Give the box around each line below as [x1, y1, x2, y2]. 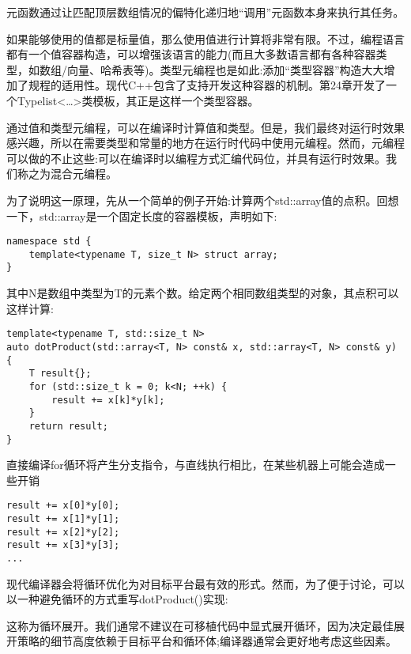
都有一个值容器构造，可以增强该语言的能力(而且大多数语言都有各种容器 [6, 46, 376, 62]
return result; [28, 420, 108, 432]
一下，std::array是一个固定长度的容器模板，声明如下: [6, 207, 277, 224]
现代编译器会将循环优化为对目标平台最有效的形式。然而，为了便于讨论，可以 [6, 575, 405, 592]
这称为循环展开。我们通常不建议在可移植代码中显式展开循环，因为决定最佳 [6, 617, 394, 633]
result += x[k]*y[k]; [51, 394, 165, 406]
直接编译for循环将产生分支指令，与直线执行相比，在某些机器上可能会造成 [6, 456, 385, 473]
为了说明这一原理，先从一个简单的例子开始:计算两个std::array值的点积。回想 [6, 191, 399, 208]
